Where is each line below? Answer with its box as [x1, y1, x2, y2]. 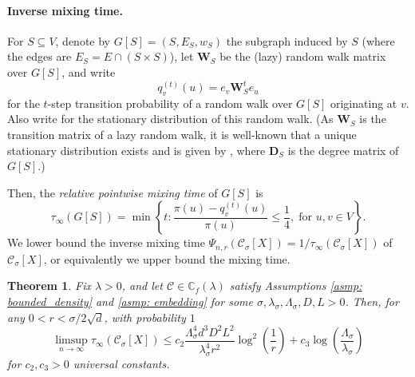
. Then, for [345, 293, 399, 310]
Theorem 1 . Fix [7, 277, 91, 294]
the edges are [7, 48, 72, 65]
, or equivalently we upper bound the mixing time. [43, 250, 290, 267]
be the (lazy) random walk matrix [219, 48, 386, 65]
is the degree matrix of [287, 141, 399, 158]
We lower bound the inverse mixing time [7, 234, 205, 251]
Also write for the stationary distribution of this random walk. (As [7, 110, 334, 127]
